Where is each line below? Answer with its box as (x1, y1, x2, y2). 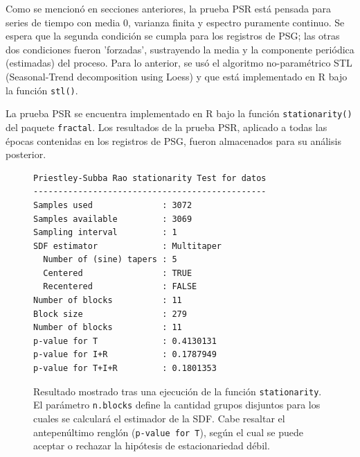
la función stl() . (6, 83, 78, 97)
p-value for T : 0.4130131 (33, 336, 217, 346)
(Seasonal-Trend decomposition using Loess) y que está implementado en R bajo (6, 69, 348, 83)
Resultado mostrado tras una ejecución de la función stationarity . (33, 383, 322, 398)
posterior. (6, 147, 46, 162)
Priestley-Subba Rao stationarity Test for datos (33, 173, 267, 183)
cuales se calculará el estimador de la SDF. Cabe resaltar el (33, 411, 285, 425)
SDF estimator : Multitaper (33, 241, 222, 251)
